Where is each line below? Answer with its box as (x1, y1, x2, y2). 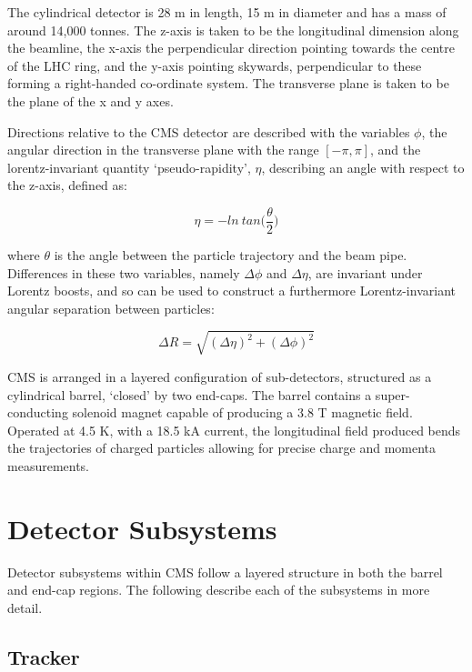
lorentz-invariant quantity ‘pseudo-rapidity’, (7, 157, 251, 176)
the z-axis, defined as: (7, 176, 127, 195)
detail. (7, 597, 43, 617)
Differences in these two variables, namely (7, 263, 240, 282)
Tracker (7, 642, 80, 670)
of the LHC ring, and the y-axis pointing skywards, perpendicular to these (7, 55, 422, 75)
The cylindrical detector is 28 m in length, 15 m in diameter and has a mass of (7, 3, 447, 21)
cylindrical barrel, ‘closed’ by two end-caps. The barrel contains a (7, 385, 372, 404)
